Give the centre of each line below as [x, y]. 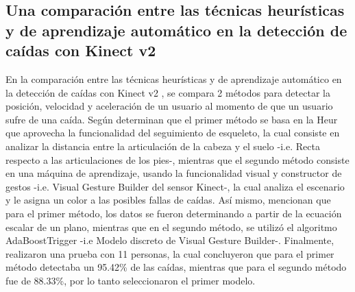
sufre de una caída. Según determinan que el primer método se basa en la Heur [172, 119]
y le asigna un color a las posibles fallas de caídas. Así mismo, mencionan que [168, 200]
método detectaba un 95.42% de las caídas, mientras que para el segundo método [176, 267]
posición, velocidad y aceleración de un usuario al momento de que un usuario [169, 106]
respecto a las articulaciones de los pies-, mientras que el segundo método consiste [177, 159]
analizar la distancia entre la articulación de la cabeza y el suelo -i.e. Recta [163, 146]
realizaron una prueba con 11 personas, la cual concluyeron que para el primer [170, 253]
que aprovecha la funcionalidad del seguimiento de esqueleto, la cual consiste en [173, 133]
